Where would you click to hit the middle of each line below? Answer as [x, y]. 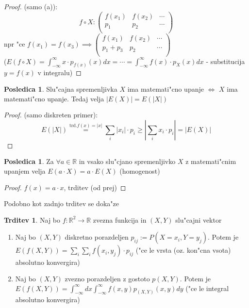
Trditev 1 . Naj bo [32, 219]
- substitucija [225, 61]
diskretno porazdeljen [97, 237]
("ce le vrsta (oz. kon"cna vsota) [183, 250]
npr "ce [15, 44]
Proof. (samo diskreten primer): [51, 115]
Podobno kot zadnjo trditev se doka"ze [61, 203]
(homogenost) [140, 170]
